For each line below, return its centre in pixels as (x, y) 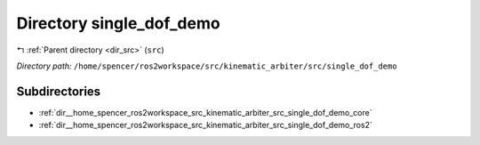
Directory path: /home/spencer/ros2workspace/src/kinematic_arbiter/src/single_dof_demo (207, 66)
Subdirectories (59, 91)
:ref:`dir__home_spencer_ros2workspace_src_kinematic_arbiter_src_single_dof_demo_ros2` (205, 125)
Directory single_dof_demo (119, 23)
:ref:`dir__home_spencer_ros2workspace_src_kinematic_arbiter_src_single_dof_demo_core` (205, 112)
